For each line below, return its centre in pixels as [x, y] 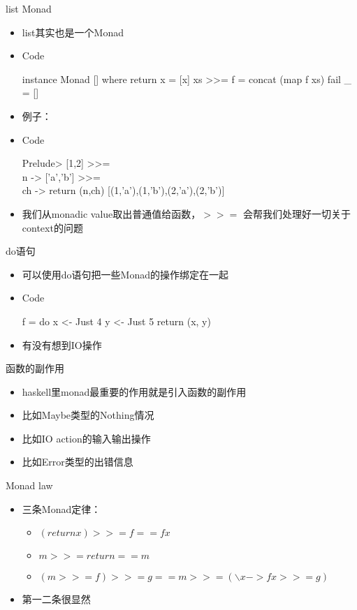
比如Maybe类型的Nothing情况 [88, 415]
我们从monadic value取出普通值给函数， [111, 213]
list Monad [29, 8]
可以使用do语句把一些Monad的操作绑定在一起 [125, 274]
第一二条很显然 [56, 599]
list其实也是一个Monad [73, 32]
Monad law [29, 485]
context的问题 [52, 227]
